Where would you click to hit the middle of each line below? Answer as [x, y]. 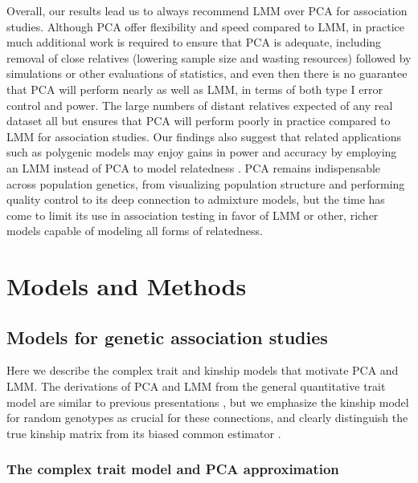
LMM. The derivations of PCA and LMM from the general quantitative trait [196, 386]
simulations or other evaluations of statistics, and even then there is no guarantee [207, 73]
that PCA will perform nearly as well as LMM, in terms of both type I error [195, 89]
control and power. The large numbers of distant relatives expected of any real [200, 105]
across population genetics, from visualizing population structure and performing [206, 183]
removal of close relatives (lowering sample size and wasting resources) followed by [209, 57]
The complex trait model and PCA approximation [173, 469]
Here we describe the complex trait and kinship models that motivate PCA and [203, 370]
